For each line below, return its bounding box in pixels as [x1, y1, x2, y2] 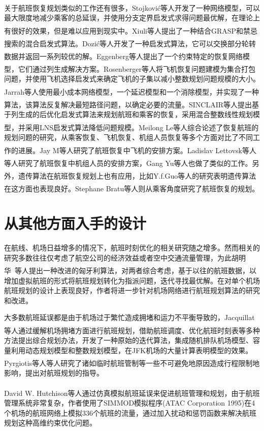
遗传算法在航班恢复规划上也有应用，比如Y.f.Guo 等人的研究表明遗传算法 [18, 170, 256, 181]
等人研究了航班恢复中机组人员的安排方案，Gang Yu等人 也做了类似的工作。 [4, 157, 252, 168]
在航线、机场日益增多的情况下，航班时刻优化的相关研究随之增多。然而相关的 [4, 242, 260, 253]
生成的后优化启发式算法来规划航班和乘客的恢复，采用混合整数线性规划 [18, 109, 253, 120]
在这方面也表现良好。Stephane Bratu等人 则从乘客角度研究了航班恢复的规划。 [4, 183, 259, 193]
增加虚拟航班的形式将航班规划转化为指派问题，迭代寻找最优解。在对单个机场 [4, 275, 260, 285]
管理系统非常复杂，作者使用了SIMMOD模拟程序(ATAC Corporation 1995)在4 [4, 397, 255, 408]
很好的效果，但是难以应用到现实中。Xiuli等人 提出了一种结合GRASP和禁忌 [11, 25, 258, 36]
